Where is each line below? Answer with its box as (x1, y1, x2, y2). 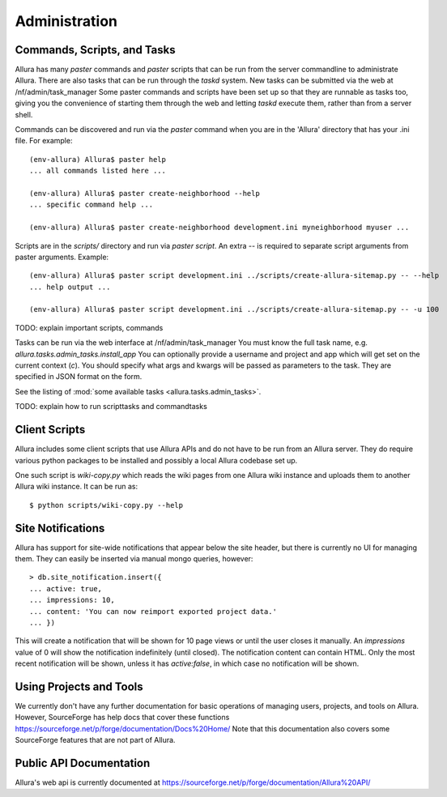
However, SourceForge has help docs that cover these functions (15, 713, 230, 722)
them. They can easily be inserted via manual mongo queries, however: (15, 553, 253, 563)
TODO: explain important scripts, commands (15, 322, 164, 332)
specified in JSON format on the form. (15, 372, 143, 381)
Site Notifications (15, 521, 105, 535)
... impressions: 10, (29, 595, 115, 605)
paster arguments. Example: (15, 252, 109, 262)
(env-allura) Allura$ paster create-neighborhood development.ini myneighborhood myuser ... (29, 223, 410, 232)
